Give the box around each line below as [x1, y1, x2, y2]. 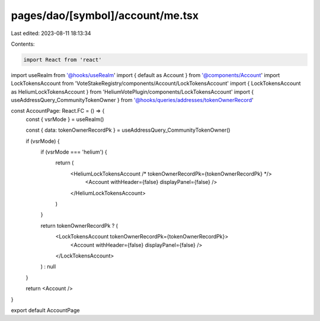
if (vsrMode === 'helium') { [40, 148, 107, 155]
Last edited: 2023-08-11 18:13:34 [11, 30, 91, 37]
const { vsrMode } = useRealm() [25, 116, 104, 123]
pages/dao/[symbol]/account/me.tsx [11, 9, 199, 22]
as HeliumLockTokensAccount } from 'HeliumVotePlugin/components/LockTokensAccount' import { [11, 88, 254, 95]
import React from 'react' [23, 56, 102, 63]
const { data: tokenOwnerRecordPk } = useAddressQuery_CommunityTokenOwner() [25, 126, 231, 134]
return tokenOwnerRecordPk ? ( [40, 222, 119, 229]
